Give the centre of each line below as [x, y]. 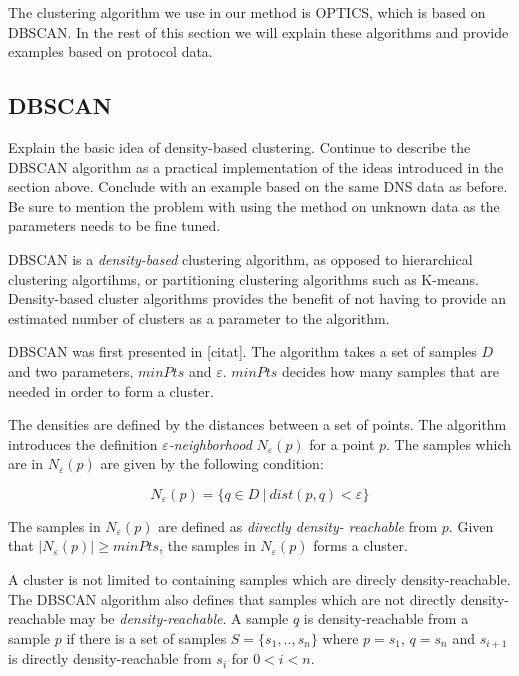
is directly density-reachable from [110, 658]
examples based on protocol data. [110, 51]
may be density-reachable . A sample [179, 618]
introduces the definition [83, 443]
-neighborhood [210, 443]
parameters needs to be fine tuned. [114, 225]
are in [26, 463]
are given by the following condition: [212, 463]
